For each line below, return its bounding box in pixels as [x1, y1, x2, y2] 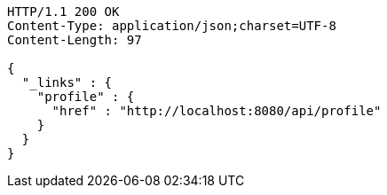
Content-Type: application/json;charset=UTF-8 [7, 19, 336, 33]
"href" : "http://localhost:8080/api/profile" [51, 104, 382, 118]
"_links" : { [21, 75, 113, 90]
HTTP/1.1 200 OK [7, 4, 120, 19]
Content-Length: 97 [7, 33, 142, 47]
